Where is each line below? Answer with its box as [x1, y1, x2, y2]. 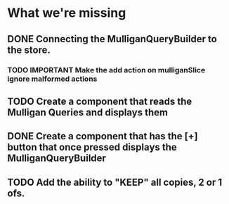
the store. [7, 44, 51, 56]
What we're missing [7, 5, 126, 21]
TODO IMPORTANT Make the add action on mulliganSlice [7, 65, 206, 75]
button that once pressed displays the [7, 141, 177, 153]
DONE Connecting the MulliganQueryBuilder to [7, 33, 218, 45]
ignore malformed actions [7, 74, 98, 84]
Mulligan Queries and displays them [7, 106, 169, 118]
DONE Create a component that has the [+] [7, 130, 198, 142]
